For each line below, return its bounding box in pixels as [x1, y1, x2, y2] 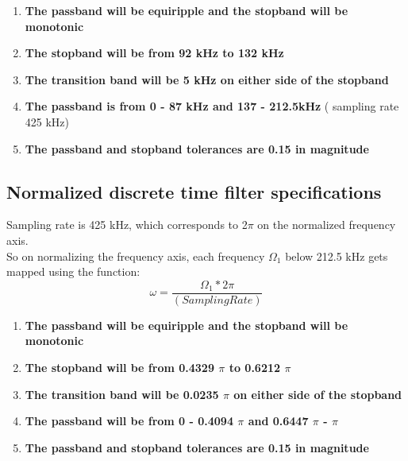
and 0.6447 [248, 413, 309, 429]
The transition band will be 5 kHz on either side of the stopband [25, 71, 389, 87]
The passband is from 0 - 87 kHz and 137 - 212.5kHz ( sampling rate [25, 98, 399, 114]
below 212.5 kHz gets [285, 247, 388, 264]
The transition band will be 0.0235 [25, 385, 219, 402]
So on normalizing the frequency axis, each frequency [6, 247, 265, 264]
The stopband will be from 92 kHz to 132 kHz [25, 45, 284, 61]
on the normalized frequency [257, 216, 396, 233]
